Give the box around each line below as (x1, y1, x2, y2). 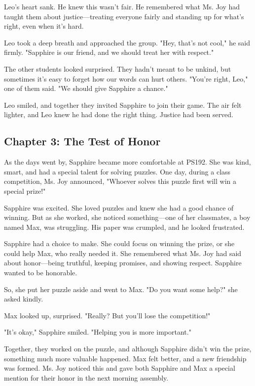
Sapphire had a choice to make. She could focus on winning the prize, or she (4, 238, 235, 249)
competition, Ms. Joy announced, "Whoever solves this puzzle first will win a (4, 176, 237, 186)
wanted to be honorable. (4, 267, 77, 278)
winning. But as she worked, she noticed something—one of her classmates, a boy (4, 212, 251, 222)
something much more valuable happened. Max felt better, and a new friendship (4, 353, 247, 363)
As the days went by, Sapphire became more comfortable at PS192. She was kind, (4, 157, 251, 167)
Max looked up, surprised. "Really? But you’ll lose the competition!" (4, 310, 211, 320)
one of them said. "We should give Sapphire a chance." (4, 83, 168, 93)
